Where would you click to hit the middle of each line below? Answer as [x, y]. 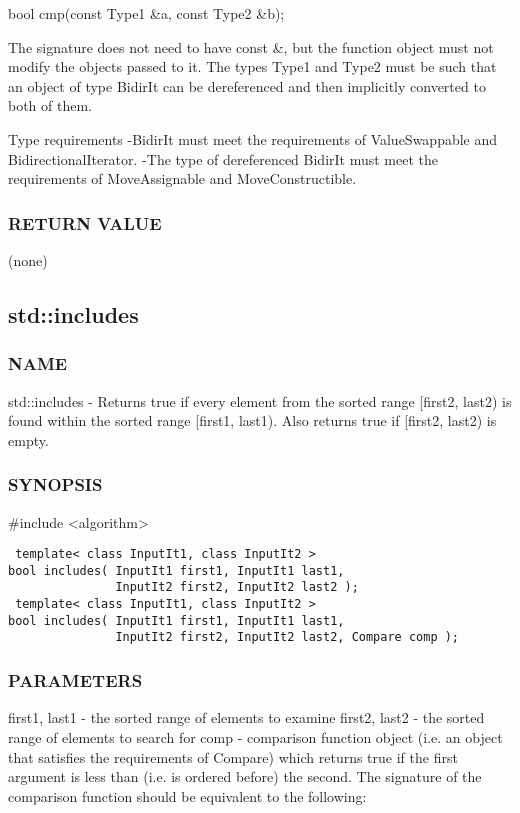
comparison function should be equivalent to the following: [187, 795]
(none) [28, 259]
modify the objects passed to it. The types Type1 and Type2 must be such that [252, 66]
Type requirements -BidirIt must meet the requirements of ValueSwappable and [253, 138]
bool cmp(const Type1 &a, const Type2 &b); [146, 13]
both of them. [50, 105]
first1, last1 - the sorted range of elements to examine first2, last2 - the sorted [246, 717]
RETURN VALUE [85, 222]
